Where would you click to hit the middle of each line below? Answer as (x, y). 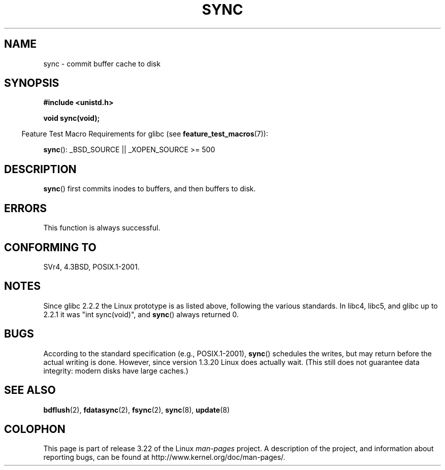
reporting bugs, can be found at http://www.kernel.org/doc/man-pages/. (164, 457)
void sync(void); (72, 118)
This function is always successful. (102, 228)
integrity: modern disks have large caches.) (116, 371)
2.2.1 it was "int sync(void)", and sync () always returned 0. (141, 314)
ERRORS (26, 208)
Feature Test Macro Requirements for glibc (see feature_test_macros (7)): (145, 134)
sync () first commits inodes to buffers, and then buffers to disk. (150, 189)
